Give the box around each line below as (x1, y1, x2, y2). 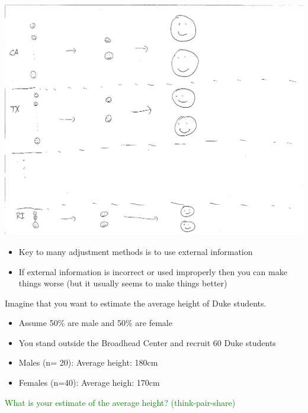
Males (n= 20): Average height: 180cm (18, 356, 158, 369)
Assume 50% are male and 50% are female (18, 317, 172, 329)
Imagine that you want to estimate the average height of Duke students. (5, 296, 267, 309)
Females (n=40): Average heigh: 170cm (18, 376, 160, 389)
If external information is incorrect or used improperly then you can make (18, 265, 287, 278)
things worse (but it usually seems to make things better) (18, 277, 227, 289)
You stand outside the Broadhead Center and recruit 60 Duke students (18, 336, 276, 349)
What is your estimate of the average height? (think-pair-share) (5, 396, 236, 408)
